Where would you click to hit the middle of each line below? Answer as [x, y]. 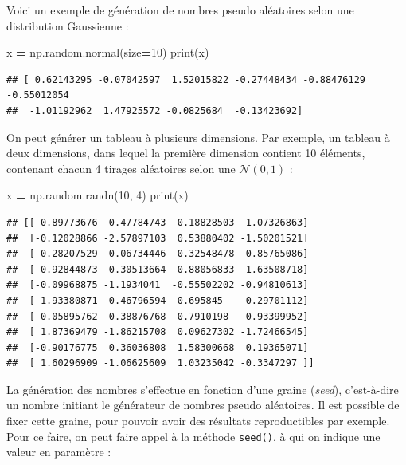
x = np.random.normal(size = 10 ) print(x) [108, 52]
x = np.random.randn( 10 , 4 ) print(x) [98, 195]
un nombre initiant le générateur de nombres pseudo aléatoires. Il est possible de [203, 405]
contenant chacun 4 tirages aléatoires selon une [121, 168]
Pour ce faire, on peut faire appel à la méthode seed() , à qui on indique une [193, 436]
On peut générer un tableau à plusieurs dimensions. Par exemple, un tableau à [198, 137]
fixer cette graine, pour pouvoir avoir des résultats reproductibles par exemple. [198, 421]
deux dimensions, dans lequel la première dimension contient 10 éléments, [186, 153]
